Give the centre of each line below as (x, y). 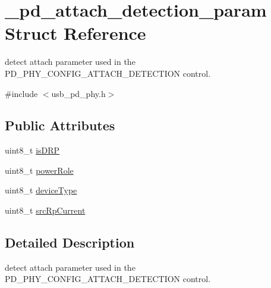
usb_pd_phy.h (78, 93)
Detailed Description (70, 242)
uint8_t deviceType (41, 190)
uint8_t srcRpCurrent (45, 210)
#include (21, 93)
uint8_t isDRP (32, 150)
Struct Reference (75, 33)
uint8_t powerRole (39, 170)
